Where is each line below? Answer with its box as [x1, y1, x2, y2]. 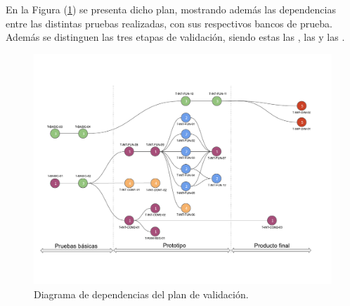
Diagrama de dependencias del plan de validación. [34, 286, 249, 301]
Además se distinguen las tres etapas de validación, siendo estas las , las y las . [6, 30, 345, 44]
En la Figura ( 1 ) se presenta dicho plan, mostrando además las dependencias [6, 2, 336, 16]
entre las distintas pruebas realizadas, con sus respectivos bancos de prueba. [6, 15, 332, 30]
